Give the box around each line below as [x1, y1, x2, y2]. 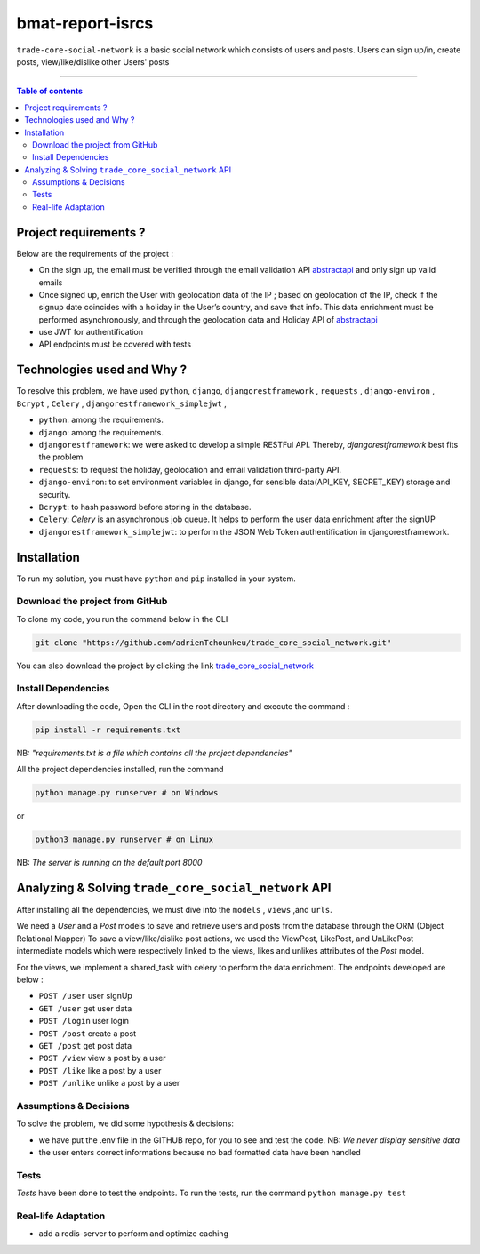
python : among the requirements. [38, 414, 164, 426]
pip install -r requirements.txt [35, 724, 181, 735]
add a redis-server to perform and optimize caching [38, 1228, 228, 1239]
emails [38, 276, 63, 288]
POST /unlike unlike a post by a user [38, 1078, 180, 1089]
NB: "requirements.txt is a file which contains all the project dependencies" [16, 747, 292, 758]
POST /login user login [38, 1016, 129, 1026]
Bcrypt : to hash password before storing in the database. [38, 501, 252, 512]
